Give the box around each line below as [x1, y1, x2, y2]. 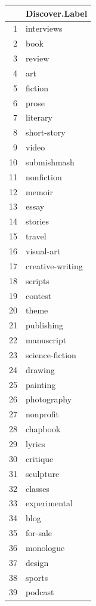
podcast [26, 586, 54, 598]
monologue [26, 541, 65, 553]
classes [26, 482, 49, 494]
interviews [26, 22, 63, 35]
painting [26, 378, 56, 390]
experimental [26, 497, 73, 509]
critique [26, 452, 54, 465]
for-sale [26, 527, 52, 539]
